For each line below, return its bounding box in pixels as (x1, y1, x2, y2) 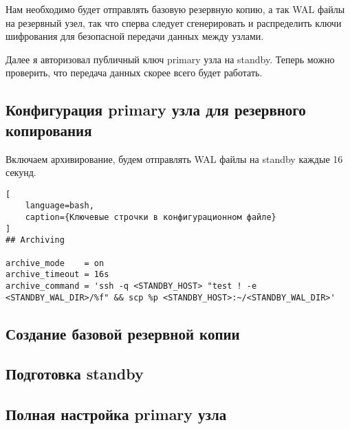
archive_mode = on (6, 258, 105, 268)
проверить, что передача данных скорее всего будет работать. (6, 65, 263, 80)
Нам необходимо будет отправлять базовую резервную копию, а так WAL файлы (6, 2, 345, 16)
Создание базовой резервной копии (6, 322, 240, 344)
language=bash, (25, 201, 94, 211)
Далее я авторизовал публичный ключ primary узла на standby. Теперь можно (6, 52, 335, 66)
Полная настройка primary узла (6, 404, 227, 425)
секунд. (6, 165, 36, 179)
